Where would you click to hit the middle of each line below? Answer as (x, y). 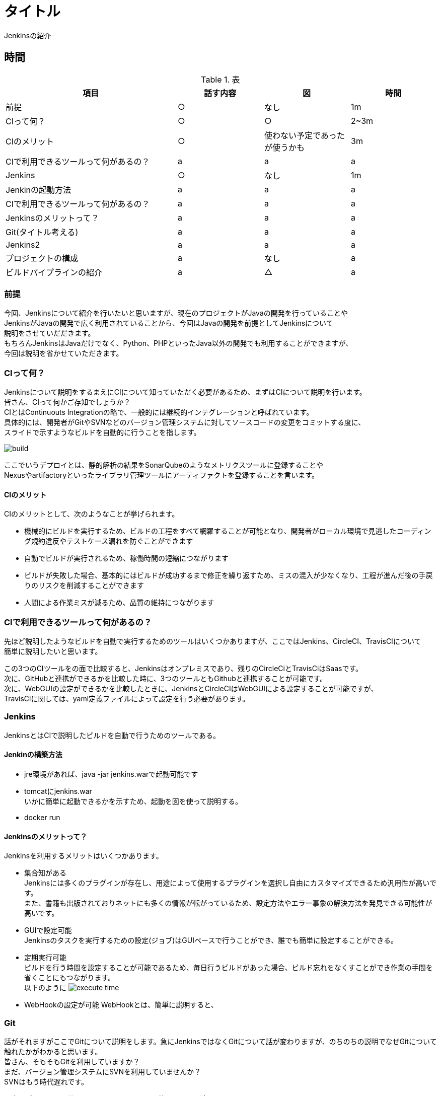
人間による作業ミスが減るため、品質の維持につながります (119, 603)
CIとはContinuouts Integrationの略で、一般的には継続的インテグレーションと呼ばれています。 (159, 412)
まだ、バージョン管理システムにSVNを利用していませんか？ (103, 1072)
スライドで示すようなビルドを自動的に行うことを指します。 (102, 432)
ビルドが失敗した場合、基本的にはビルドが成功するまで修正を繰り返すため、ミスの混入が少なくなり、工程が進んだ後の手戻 (229, 575)
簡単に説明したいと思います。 (53, 651)
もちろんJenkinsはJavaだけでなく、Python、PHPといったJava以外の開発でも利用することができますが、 (178, 343)
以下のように (45, 988)
